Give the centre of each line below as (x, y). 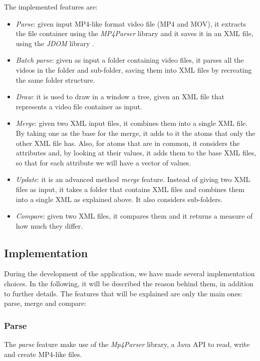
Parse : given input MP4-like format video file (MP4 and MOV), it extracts (131, 23)
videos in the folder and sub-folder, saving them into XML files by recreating (134, 69)
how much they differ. (49, 225)
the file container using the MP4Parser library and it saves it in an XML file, (135, 33)
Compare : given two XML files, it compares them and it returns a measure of (134, 216)
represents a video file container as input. (79, 106)
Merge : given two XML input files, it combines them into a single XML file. (132, 123)
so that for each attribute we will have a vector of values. (103, 162)
